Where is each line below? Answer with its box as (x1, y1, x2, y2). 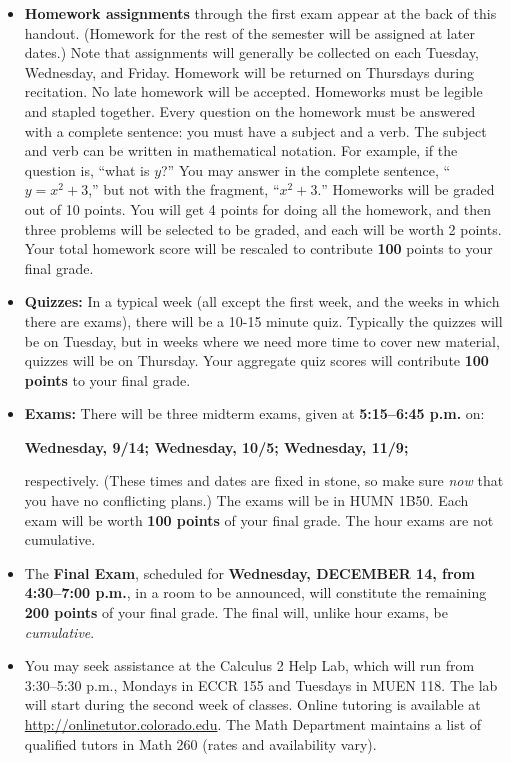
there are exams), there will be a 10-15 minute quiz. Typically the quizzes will (24, 310, 503, 331)
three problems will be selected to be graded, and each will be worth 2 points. (24, 218, 502, 239)
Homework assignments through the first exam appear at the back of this (24, 3, 497, 23)
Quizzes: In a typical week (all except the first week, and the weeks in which (24, 291, 500, 312)
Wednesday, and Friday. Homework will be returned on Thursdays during (24, 61, 474, 82)
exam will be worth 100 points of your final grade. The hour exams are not (24, 509, 494, 530)
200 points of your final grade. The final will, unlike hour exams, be (24, 602, 448, 623)
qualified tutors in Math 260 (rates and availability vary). (24, 733, 377, 754)
